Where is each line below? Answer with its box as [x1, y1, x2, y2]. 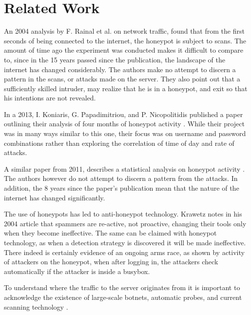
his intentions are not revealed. [4, 93, 96, 103]
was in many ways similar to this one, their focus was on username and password [4, 128, 246, 138]
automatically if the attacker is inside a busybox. [4, 266, 150, 276]
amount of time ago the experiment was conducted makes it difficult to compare [4, 45, 243, 55]
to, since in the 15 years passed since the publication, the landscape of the [4, 54, 225, 64]
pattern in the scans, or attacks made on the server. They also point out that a [4, 74, 240, 84]
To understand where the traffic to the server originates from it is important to [4, 282, 240, 293]
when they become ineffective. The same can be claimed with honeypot [4, 228, 217, 238]
